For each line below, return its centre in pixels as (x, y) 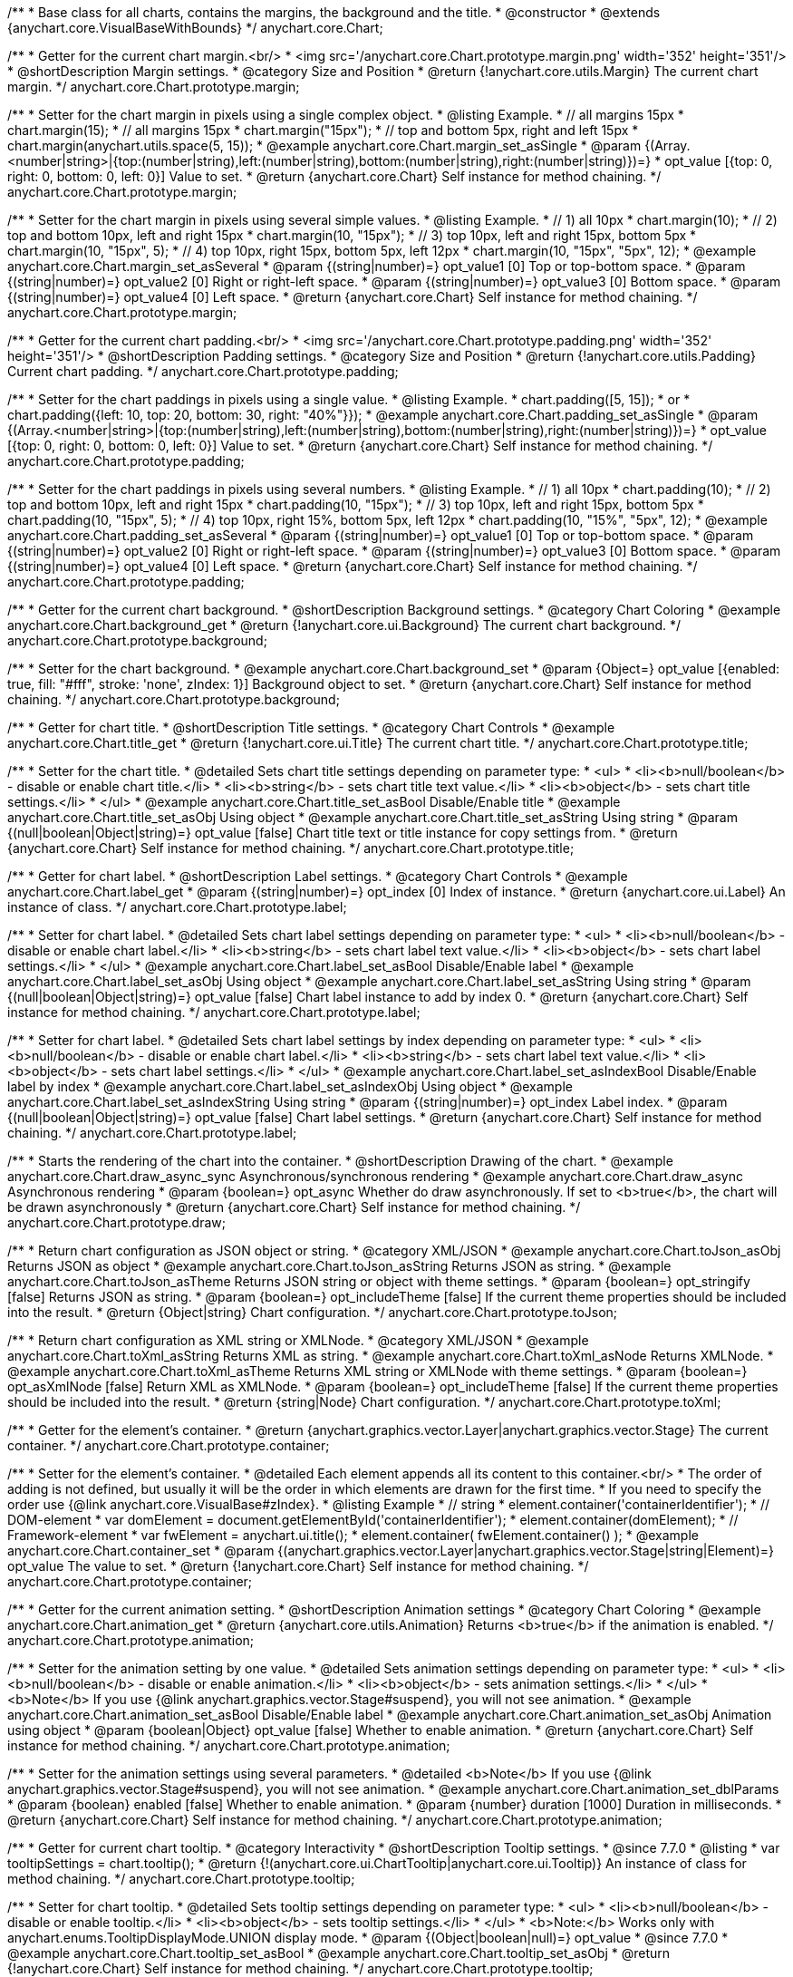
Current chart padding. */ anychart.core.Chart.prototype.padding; (203, 371)
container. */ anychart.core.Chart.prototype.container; (169, 1445)
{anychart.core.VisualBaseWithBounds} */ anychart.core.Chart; (195, 28)
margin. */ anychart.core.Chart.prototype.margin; (154, 87)
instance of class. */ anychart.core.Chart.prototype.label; (177, 907)
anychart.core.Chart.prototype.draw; (116, 1222)
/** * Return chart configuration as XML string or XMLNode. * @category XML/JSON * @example (298, 1340)
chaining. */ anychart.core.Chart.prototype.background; (174, 699)
